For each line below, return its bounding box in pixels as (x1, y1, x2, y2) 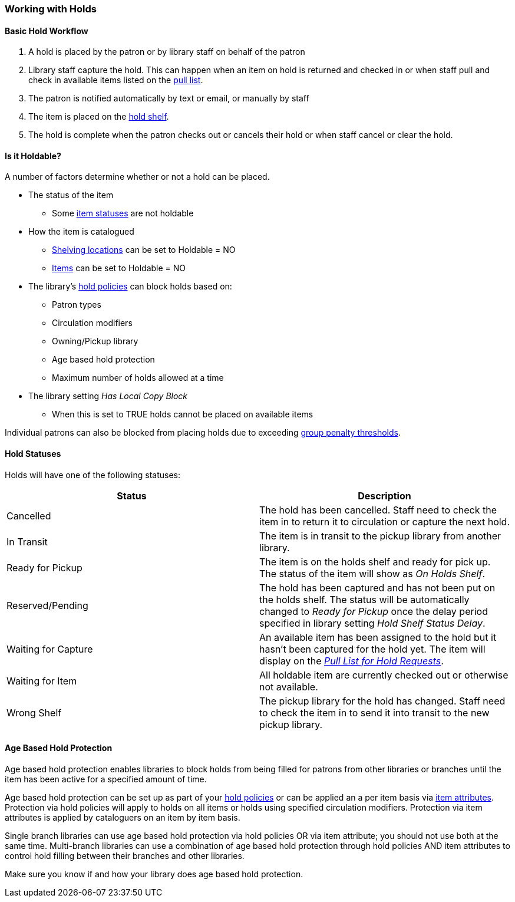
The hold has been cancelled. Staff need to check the (259, 503, 497, 516)
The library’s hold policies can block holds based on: (28, 281, 232, 292)
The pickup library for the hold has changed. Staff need (259, 694, 506, 707)
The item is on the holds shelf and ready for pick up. (259, 555, 491, 568)
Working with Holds (5, 3, 97, 15)
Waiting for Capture (6, 643, 93, 655)
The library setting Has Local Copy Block (28, 391, 188, 401)
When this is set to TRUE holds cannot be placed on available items (52, 409, 313, 420)
